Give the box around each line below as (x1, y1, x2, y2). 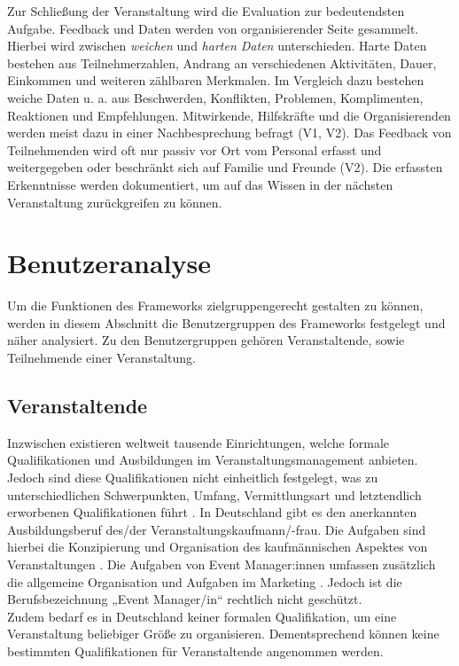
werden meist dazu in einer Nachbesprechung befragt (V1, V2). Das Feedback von (7, 123, 452, 142)
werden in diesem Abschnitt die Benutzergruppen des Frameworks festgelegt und (7, 313, 446, 332)
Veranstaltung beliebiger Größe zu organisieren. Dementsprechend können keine (7, 624, 440, 643)
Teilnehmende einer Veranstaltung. (7, 349, 196, 367)
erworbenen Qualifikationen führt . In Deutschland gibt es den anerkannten (7, 503, 417, 521)
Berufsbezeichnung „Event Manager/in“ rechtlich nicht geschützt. (7, 590, 362, 608)
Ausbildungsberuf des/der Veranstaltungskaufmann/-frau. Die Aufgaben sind (7, 520, 426, 538)
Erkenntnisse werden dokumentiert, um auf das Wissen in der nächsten (7, 175, 393, 193)
